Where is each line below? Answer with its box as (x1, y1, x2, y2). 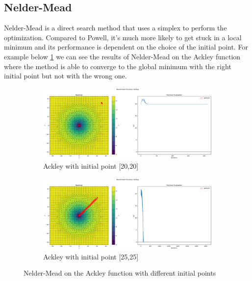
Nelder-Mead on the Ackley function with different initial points (24, 268, 216, 278)
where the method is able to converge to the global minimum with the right (4, 61, 231, 71)
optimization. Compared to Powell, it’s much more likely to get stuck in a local (4, 32, 242, 42)
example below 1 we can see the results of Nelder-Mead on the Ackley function (4, 51, 241, 61)
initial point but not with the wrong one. (4, 71, 127, 81)
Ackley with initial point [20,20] (43, 161, 139, 171)
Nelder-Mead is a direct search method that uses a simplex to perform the (4, 23, 227, 33)
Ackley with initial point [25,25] (43, 251, 139, 261)
